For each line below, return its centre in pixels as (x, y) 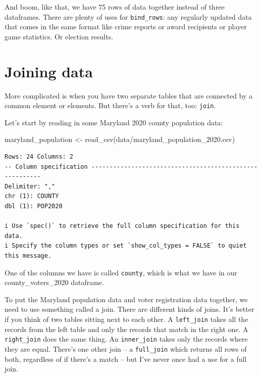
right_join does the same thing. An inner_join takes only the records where (126, 339)
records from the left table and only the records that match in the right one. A (126, 329)
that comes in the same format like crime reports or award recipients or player (126, 27)
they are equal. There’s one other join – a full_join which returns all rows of (126, 348)
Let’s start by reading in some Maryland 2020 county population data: (114, 122)
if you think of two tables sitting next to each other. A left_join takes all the (126, 319)
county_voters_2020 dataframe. (54, 282)
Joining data (49, 71)
